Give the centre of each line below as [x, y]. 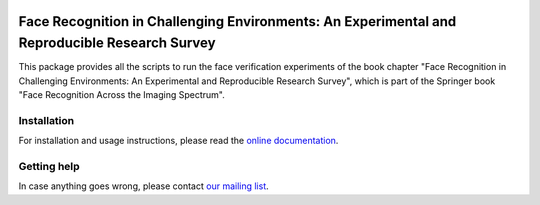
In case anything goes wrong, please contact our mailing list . [143, 186]
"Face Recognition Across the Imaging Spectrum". [121, 94]
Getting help [49, 166]
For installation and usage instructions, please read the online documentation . [178, 141]
